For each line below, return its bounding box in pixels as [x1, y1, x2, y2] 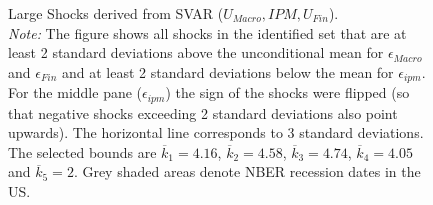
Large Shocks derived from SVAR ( [8, 3, 224, 23]
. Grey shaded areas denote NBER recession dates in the [73, 161, 421, 182]
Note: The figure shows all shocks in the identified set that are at [8, 22, 407, 43]
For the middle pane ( [8, 82, 143, 103]
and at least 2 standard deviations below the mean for [61, 61, 394, 82]
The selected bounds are [8, 141, 157, 162]
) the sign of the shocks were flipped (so [165, 82, 410, 103]
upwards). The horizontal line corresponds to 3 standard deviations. [8, 122, 424, 143]
